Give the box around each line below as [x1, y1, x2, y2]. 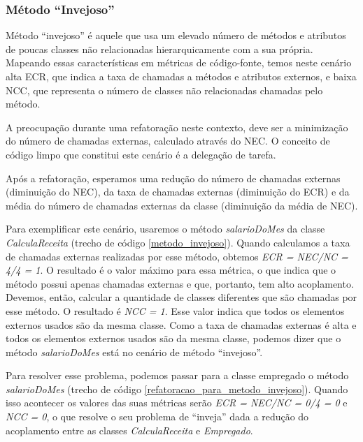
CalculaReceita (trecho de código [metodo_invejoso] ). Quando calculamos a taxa [6, 235, 350, 249]
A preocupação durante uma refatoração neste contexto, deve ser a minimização [6, 119, 348, 134]
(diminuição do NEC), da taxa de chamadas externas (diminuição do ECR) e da [6, 184, 350, 199]
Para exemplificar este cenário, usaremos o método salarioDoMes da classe [6, 221, 325, 236]
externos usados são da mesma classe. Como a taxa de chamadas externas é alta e [6, 317, 357, 332]
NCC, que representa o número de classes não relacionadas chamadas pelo [6, 82, 323, 97]
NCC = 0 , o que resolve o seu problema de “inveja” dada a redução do [6, 409, 309, 424]
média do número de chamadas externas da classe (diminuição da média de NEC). [6, 198, 358, 212]
